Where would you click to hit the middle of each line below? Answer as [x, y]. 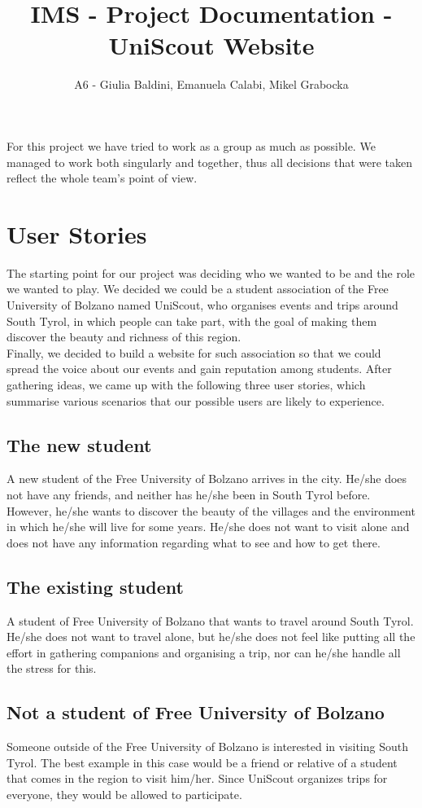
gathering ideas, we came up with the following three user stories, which [186, 384]
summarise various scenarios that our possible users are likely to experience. [196, 400]
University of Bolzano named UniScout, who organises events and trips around [202, 305]
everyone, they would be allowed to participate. [124, 794]
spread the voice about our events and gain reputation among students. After [199, 369]
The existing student [95, 586]
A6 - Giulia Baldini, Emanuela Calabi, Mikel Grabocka [211, 84]
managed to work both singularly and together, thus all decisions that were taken [210, 162]
